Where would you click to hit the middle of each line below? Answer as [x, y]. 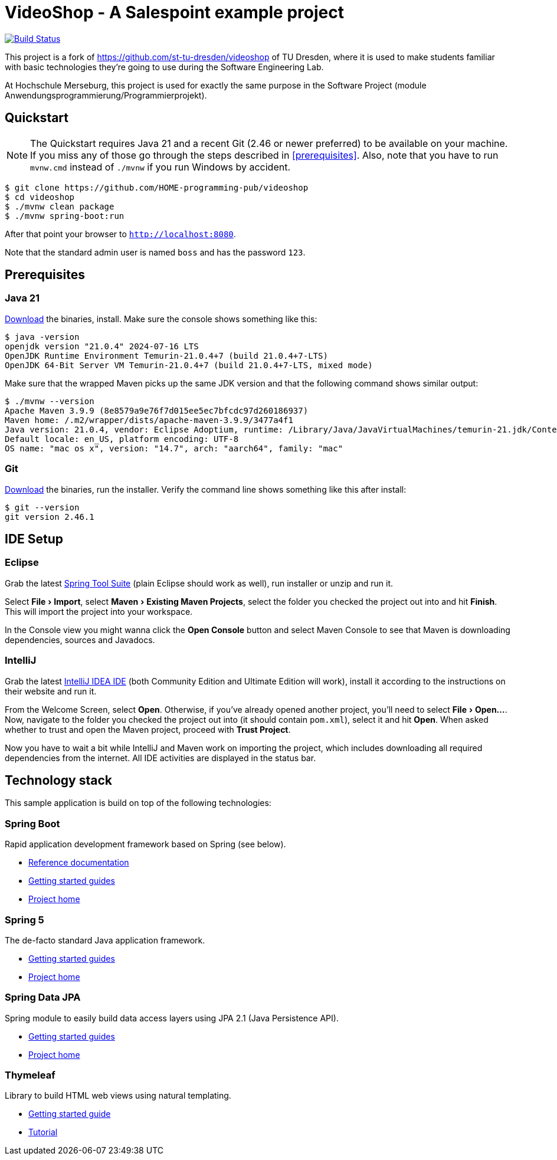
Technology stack [59, 780]
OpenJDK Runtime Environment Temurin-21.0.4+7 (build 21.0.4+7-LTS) [166, 355]
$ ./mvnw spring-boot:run [65, 216]
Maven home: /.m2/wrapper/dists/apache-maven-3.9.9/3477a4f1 [149, 420]
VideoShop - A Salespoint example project [174, 12]
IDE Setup [34, 539]
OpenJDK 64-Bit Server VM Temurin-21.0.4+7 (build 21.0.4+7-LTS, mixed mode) [189, 365]
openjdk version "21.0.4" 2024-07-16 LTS [102, 346]
